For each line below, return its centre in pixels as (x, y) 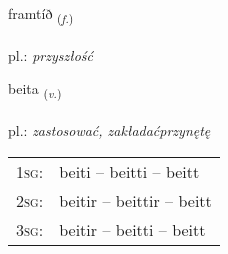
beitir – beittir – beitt (135, 200)
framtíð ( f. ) (41, 14)
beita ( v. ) (35, 90)
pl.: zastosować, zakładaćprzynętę (109, 130)
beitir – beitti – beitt (132, 229)
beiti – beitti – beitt (129, 171)
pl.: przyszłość (50, 54)
